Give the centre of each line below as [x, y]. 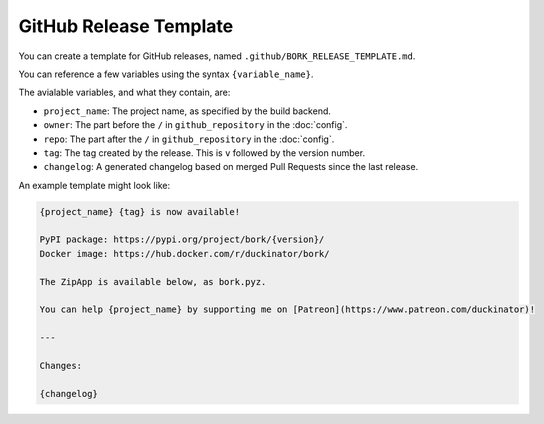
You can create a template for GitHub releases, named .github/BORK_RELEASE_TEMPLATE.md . [217, 56]
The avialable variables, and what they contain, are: [124, 92]
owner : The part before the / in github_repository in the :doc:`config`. [195, 125]
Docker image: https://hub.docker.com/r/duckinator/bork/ [184, 253]
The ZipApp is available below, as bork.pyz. [153, 281]
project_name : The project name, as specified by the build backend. [187, 111]
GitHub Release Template [126, 26]
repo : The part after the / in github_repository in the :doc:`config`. [189, 139]
